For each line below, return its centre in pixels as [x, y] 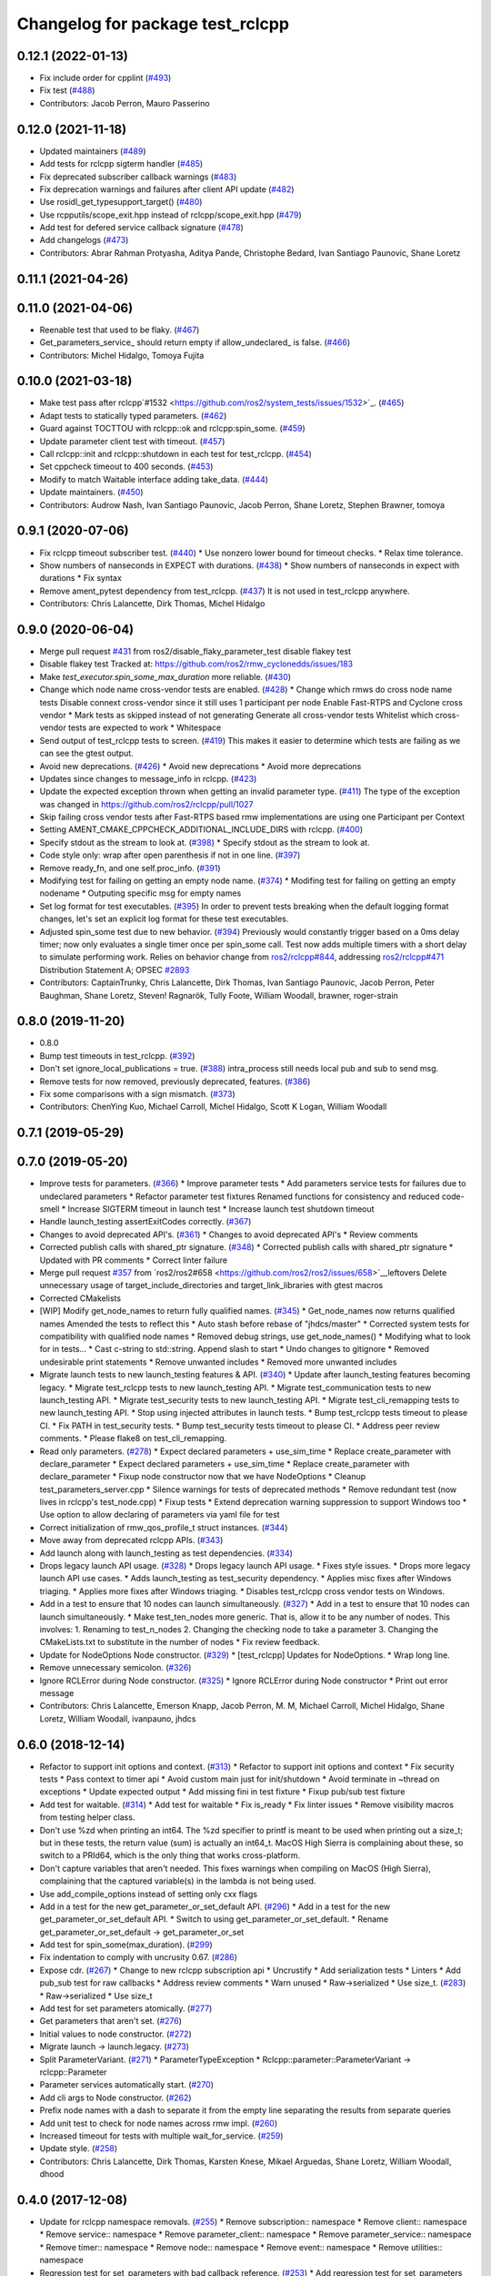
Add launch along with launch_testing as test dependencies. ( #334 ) [166, 1553]
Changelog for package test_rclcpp [153, 24]
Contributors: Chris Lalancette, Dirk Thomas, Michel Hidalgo [152, 604]
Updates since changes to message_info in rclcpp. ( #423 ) [148, 778]
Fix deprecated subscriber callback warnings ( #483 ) [138, 177]
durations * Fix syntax [80, 578]
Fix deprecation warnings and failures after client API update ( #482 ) [167, 189]
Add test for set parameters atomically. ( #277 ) [126, 2008]
